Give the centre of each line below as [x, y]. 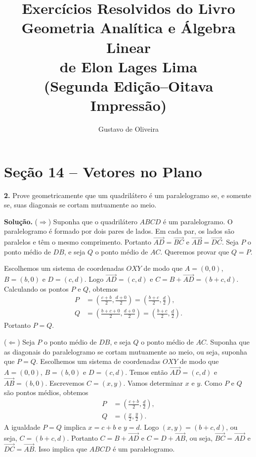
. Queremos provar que [195, 251]
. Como [211, 382]
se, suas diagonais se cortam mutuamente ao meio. [80, 205]
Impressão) [128, 105]
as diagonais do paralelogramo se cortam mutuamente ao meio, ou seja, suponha [126, 351]
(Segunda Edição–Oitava [128, 85]
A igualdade [22, 427]
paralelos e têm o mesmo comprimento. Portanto [78, 242]
